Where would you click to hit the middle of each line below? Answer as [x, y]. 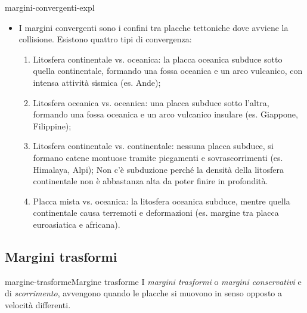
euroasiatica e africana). [77, 224]
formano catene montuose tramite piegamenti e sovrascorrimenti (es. [158, 157]
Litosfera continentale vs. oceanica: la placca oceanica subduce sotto [158, 59]
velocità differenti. [38, 304]
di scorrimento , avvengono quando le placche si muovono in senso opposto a [143, 293]
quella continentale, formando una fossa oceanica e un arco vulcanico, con [168, 71]
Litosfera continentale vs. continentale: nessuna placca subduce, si [153, 146]
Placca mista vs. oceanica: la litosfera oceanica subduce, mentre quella [162, 201]
